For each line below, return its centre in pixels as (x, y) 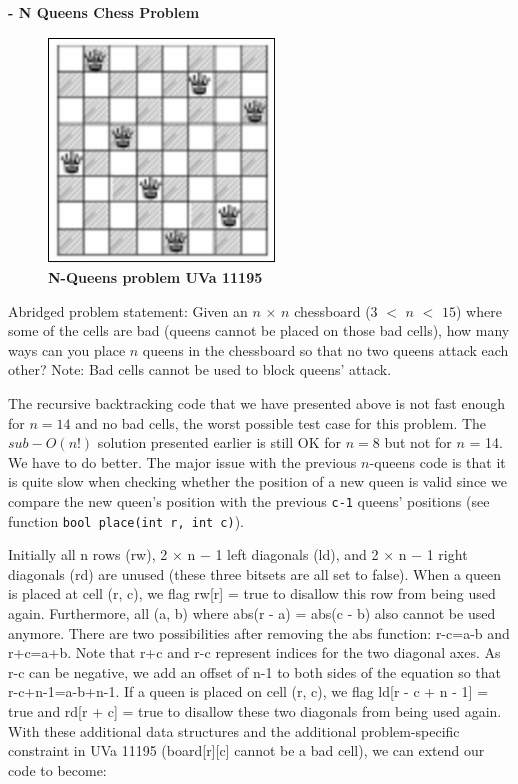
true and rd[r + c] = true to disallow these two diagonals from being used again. (255, 710)
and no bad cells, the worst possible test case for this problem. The (281, 422)
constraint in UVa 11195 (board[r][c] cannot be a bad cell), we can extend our (246, 750)
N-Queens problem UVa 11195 (155, 276)
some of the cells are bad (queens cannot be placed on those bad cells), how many (259, 330)
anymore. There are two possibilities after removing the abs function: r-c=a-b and (259, 632)
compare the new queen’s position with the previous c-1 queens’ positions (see (249, 500)
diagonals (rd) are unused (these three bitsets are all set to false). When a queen (254, 573)
